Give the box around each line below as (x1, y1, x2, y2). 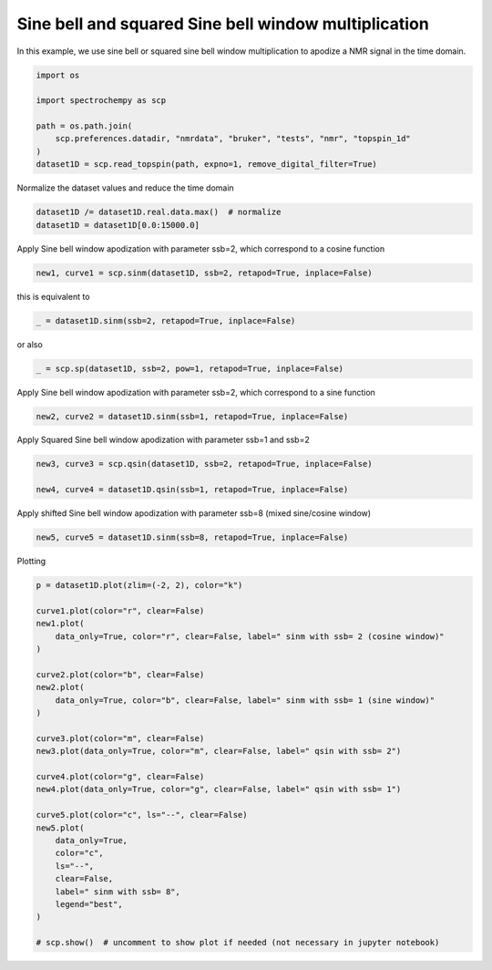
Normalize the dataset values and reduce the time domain (16, 182, 234, 193)
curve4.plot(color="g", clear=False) (36, 771, 205, 782)
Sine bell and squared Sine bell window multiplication (16, 14, 430, 34)
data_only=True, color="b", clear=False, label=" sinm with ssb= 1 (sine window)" (55, 695, 436, 706)
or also (16, 338, 43, 350)
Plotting (16, 556, 46, 567)
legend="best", (55, 899, 123, 909)
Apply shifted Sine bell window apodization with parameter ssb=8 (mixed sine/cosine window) (16, 508, 372, 519)
